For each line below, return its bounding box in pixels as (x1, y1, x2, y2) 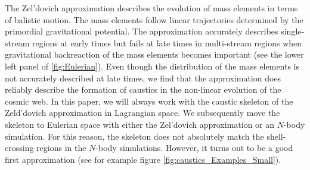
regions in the (36, 141, 86, 154)
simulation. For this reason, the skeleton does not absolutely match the (5, 130, 264, 142)
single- (281, 25, 305, 37)
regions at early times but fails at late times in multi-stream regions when (32, 36, 302, 49)
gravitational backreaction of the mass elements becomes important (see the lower (5, 48, 304, 61)
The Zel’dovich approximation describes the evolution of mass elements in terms (5, 2, 298, 14)
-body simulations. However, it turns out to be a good (95, 141, 293, 154)
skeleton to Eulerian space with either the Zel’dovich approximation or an (5, 118, 275, 130)
